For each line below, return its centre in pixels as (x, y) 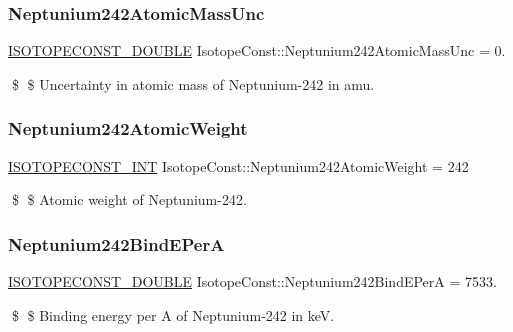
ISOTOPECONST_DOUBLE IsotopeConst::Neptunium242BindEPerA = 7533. (252, 281)
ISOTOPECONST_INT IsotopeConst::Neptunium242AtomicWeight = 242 (238, 165)
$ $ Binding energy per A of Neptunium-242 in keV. (173, 314)
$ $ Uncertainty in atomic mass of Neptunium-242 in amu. (193, 83)
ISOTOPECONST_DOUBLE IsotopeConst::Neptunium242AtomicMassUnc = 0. (257, 50)
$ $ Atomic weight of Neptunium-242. (129, 199)
